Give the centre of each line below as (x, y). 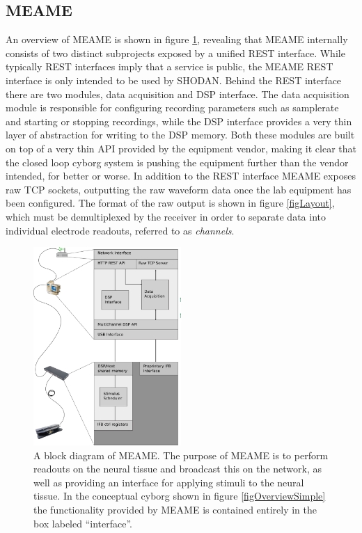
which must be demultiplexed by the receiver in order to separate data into (166, 216)
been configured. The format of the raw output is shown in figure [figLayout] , (170, 203)
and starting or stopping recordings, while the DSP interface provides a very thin (179, 121)
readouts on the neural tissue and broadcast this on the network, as (178, 469)
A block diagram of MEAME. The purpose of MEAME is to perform (181, 455)
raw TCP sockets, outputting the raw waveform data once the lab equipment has (179, 189)
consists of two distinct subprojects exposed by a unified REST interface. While (175, 53)
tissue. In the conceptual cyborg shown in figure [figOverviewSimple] (180, 496)
